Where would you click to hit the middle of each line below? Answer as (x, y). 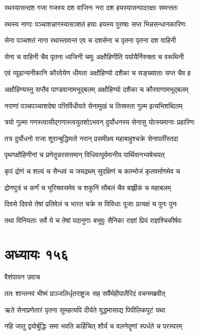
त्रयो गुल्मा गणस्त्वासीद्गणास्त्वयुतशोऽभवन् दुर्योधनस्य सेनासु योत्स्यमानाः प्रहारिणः (100, 122)
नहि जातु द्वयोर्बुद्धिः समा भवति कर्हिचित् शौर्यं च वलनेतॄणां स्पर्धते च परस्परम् (93, 326)
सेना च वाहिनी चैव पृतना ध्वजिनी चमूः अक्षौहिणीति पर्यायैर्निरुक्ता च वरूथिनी (94, 56)
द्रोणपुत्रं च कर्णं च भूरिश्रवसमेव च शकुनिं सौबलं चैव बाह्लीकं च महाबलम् (88, 187)
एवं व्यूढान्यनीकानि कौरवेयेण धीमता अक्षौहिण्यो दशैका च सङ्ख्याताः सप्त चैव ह (98, 73)
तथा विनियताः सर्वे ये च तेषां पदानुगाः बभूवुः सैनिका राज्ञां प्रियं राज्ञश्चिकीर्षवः (93, 220)
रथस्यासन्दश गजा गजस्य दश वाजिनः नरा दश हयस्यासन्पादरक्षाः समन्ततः (91, 7)
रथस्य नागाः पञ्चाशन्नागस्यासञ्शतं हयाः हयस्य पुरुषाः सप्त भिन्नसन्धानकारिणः (95, 24)
